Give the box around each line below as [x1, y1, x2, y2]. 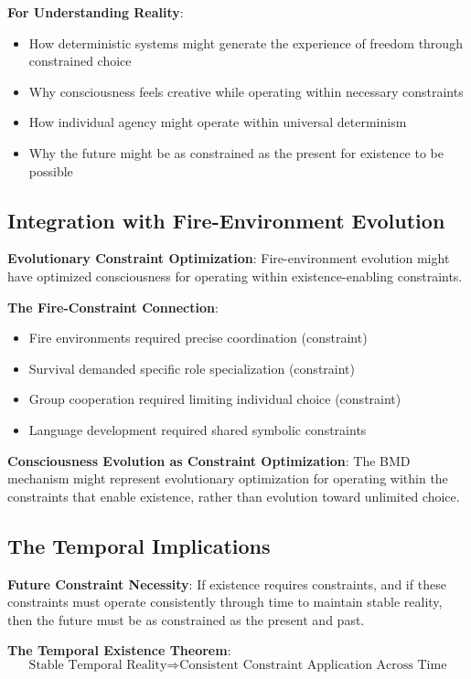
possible [28, 161, 73, 180]
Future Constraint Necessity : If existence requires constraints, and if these [7, 574, 446, 593]
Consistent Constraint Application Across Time [179, 658, 447, 672]
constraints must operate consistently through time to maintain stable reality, [7, 592, 443, 611]
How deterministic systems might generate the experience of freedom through [28, 33, 463, 52]
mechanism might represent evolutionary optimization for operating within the [7, 469, 448, 488]
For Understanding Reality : [7, 3, 184, 21]
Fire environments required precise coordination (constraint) [28, 328, 368, 347]
